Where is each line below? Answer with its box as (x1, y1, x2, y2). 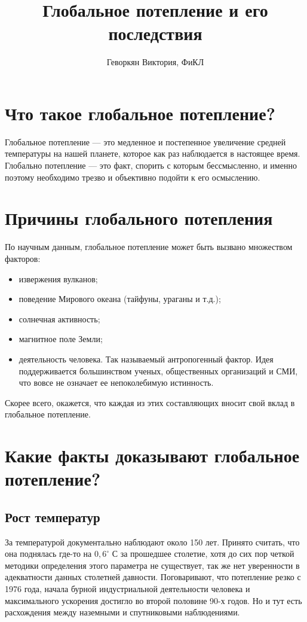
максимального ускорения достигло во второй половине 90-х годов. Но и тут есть (5, 594, 302, 606)
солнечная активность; (19, 312, 100, 325)
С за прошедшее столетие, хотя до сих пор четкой (112, 547, 294, 560)
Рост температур (5, 507, 100, 526)
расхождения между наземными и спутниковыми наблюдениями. (5, 606, 240, 618)
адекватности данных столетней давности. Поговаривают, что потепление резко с (5, 571, 301, 583)
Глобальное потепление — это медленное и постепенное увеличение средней (5, 135, 286, 148)
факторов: (5, 252, 41, 264)
